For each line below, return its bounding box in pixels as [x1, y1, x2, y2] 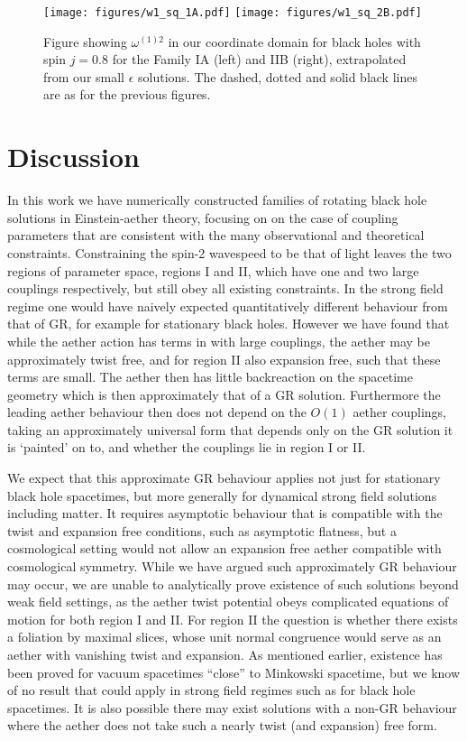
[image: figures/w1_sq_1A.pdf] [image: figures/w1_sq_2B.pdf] [43, 6, 422, 19]
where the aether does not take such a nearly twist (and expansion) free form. [7, 716, 437, 735]
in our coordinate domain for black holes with [168, 32, 421, 51]
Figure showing [43, 32, 127, 51]
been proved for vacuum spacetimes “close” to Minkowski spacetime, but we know [7, 662, 461, 681]
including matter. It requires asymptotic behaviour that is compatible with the [7, 504, 443, 523]
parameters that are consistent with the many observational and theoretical [7, 226, 425, 245]
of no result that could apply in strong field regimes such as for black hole [7, 681, 416, 699]
